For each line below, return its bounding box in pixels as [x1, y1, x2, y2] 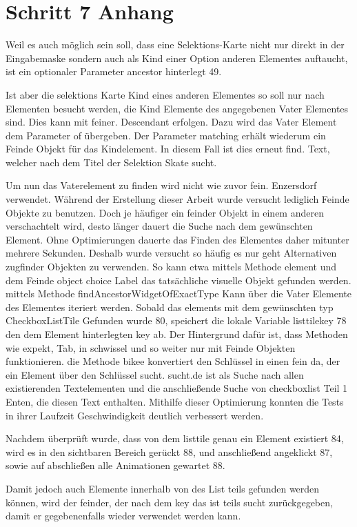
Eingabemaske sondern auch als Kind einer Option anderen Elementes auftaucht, [6, 50, 348, 65]
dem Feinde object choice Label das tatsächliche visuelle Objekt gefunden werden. [6, 272, 351, 287]
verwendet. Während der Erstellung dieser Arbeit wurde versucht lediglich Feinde [6, 192, 349, 206]
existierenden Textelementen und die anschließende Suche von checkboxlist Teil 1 [6, 381, 348, 395]
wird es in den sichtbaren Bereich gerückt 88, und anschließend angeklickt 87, [6, 444, 333, 459]
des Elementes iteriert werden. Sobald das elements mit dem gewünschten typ [6, 299, 334, 314]
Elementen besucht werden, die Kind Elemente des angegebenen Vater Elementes [6, 101, 349, 115]
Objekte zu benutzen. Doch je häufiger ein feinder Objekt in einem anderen [6, 205, 324, 219]
